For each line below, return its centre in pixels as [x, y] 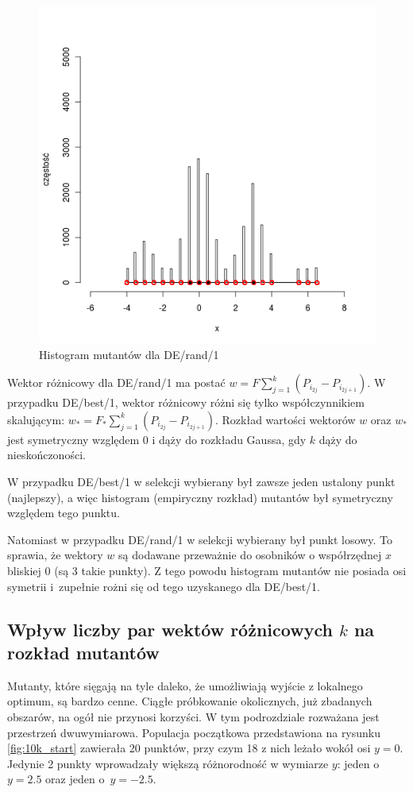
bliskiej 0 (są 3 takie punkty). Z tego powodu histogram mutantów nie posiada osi [207, 570]
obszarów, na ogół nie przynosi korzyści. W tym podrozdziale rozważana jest [193, 716]
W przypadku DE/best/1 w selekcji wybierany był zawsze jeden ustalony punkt [201, 481]
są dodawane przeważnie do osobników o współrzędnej [250, 555]
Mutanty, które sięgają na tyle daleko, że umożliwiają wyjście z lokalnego [185, 685]
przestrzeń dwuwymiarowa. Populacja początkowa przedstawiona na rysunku [194, 732]
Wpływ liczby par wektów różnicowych [170, 629]
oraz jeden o [75, 779]
